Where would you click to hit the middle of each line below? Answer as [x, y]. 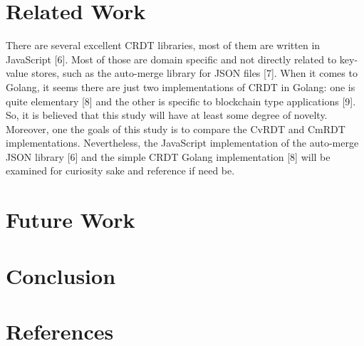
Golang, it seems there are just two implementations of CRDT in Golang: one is [181, 86]
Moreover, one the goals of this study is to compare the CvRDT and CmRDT [176, 129]
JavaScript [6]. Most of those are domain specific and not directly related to [171, 59]
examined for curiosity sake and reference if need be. [120, 171]
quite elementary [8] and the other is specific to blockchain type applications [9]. [181, 101]
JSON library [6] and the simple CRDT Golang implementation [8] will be [168, 156]
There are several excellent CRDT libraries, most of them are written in [163, 45]
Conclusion [61, 275]
